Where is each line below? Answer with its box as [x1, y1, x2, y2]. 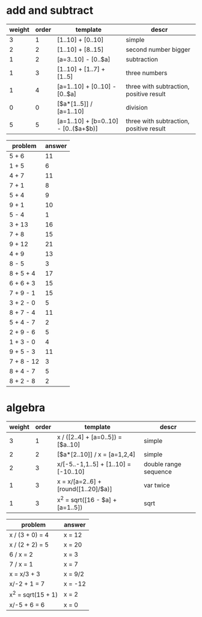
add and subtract [6, 4, 94, 17]
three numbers [126, 69, 168, 77]
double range [143, 460, 182, 468]
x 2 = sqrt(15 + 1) [9, 589, 58, 599]
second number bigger [126, 45, 191, 54]
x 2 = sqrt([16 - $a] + [57, 494, 117, 504]
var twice [143, 481, 170, 489]
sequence [143, 467, 173, 476]
